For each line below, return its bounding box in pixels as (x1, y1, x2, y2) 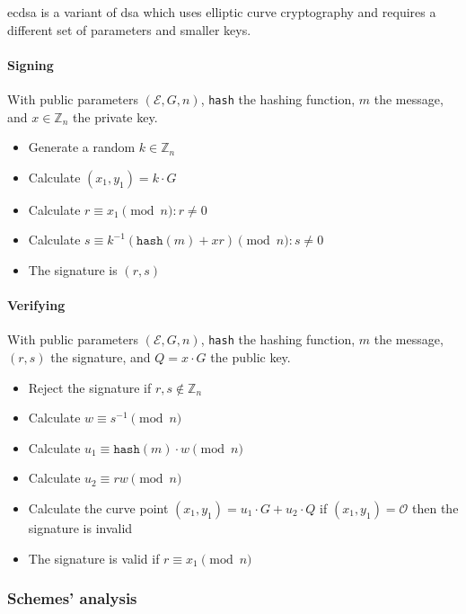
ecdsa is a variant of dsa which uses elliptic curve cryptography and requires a (7, 3, 436, 21)
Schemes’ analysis (7, 587, 137, 610)
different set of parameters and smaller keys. (7, 20, 251, 39)
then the (412, 499, 459, 518)
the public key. (210, 348, 291, 367)
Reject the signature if (28, 378, 152, 396)
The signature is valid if (28, 548, 160, 567)
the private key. (73, 107, 158, 126)
